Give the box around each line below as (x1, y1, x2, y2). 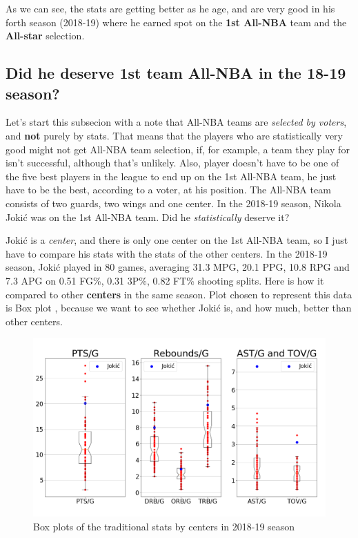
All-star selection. (6, 28, 85, 43)
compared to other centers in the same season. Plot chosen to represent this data (6, 287, 352, 301)
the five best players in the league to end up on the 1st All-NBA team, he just (6, 169, 337, 183)
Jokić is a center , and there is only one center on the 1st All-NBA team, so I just (6, 233, 348, 247)
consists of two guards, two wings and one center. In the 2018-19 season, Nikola (6, 195, 341, 210)
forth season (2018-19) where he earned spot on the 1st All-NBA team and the (6, 15, 347, 29)
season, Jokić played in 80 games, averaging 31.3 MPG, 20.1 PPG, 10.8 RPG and (6, 260, 350, 274)
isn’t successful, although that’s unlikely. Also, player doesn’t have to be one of (6, 155, 339, 170)
